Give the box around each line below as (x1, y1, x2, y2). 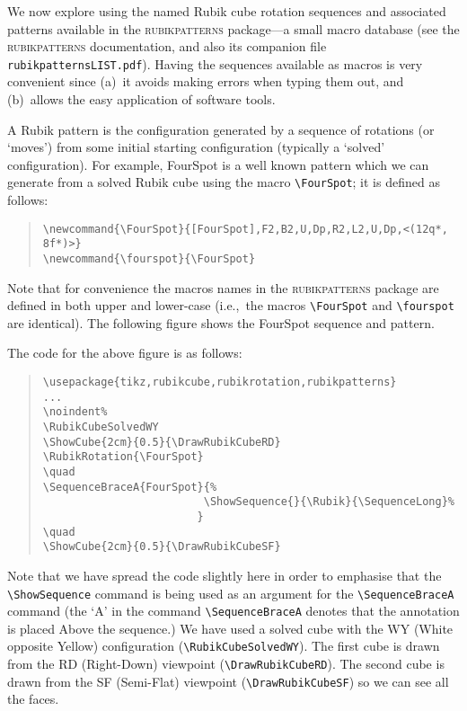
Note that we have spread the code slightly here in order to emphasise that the (7, 565, 442, 584)
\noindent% (42, 405, 108, 419)
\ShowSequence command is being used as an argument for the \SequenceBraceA (7, 583, 454, 602)
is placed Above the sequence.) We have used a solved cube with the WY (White (7, 618, 454, 637)
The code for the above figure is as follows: (7, 343, 242, 362)
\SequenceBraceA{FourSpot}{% (42, 480, 217, 493)
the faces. (7, 689, 59, 708)
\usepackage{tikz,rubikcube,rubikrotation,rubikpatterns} (42, 376, 397, 389)
